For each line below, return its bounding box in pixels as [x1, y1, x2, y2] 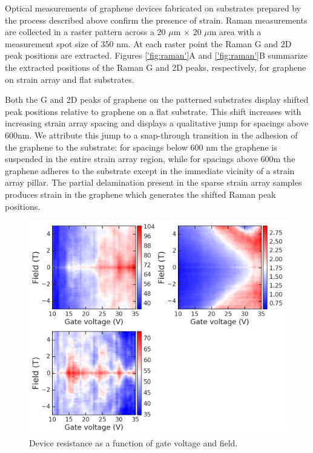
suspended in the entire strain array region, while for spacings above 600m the [5, 152, 295, 165]
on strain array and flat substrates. [5, 73, 134, 85]
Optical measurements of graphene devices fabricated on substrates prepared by [5, 2, 301, 14]
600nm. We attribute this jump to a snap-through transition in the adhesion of [5, 128, 298, 141]
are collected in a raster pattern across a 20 [5, 25, 166, 38]
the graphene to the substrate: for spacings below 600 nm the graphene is [5, 140, 277, 153]
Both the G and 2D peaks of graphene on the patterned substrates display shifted [5, 93, 309, 106]
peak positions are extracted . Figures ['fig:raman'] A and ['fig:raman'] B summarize [5, 49, 308, 62]
